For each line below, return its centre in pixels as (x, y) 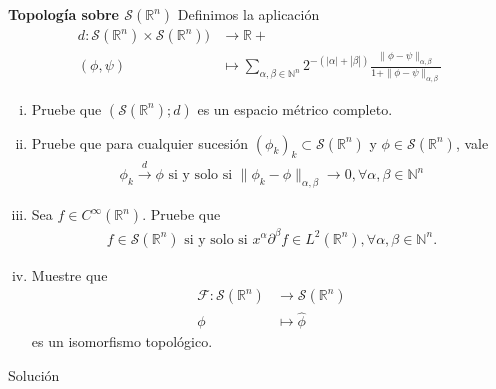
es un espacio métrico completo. (295, 108)
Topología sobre (63, 14)
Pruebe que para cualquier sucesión (140, 142)
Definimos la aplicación (248, 14)
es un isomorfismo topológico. (122, 341)
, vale (472, 142)
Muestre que (69, 274)
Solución (34, 375)
